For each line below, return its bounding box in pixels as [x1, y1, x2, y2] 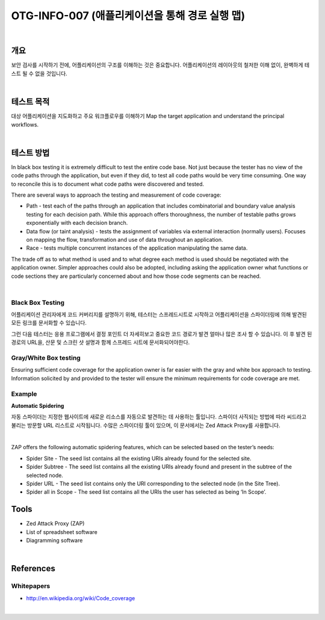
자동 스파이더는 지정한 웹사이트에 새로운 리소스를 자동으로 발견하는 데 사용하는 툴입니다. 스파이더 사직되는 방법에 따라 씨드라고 [11, 413, 307, 420]
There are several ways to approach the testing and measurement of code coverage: [11, 191, 222, 198]
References [11, 563, 55, 574]
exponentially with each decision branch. [26, 219, 128, 227]
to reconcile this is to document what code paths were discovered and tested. [11, 180, 205, 188]
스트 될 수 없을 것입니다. [11, 70, 67, 77]
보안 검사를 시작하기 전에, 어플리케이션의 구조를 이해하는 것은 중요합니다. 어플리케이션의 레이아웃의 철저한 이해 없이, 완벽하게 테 [11, 61, 310, 69]
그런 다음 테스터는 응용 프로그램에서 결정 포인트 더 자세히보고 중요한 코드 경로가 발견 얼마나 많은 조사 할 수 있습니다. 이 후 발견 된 [11, 330, 312, 337]
